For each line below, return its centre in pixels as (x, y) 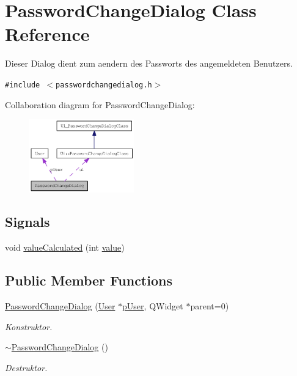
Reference (47, 34)
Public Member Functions (89, 280)
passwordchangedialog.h (104, 85)
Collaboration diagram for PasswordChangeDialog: (100, 104)
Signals (28, 222)
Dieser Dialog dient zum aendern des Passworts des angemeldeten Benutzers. (149, 63)
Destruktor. (26, 367)
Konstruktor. (29, 326)
